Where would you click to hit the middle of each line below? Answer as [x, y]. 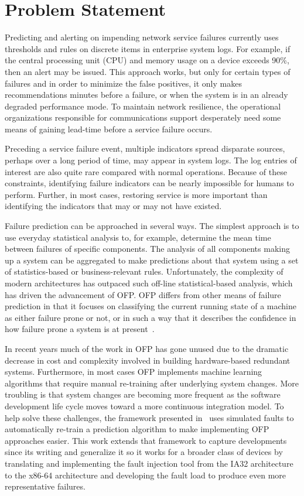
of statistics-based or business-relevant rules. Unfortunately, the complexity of [144, 271]
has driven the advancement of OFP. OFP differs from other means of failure [143, 294]
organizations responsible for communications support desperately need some [143, 117]
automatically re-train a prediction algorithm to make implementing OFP [137, 429]
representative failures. [45, 486]
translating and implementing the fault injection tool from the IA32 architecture [149, 463]
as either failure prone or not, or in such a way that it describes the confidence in [151, 317]
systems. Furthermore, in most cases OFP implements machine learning [134, 372]
